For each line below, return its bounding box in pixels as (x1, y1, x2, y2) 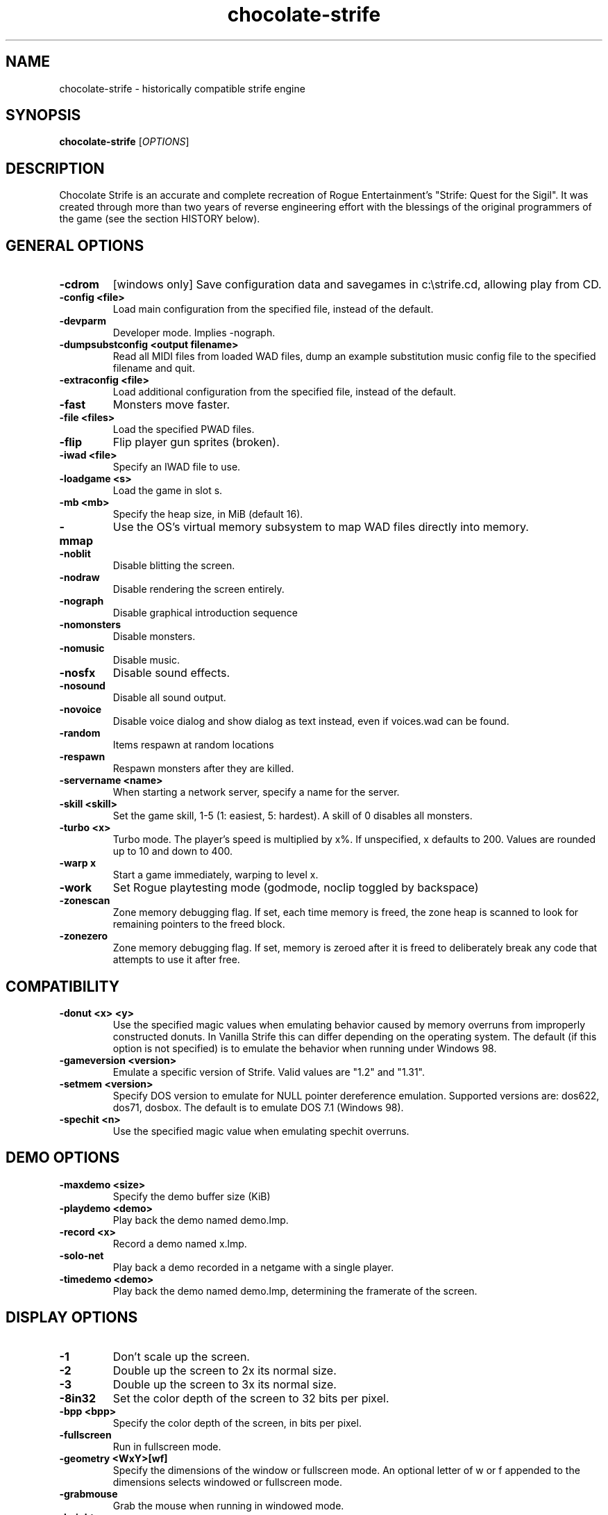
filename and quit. (112, 362, 195, 375)
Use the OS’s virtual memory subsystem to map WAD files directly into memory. (112, 520, 529, 534)
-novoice (59, 703, 102, 716)
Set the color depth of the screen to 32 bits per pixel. (112, 1391, 389, 1405)
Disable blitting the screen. (112, 559, 235, 572)
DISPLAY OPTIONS (6, 1309, 138, 1327)
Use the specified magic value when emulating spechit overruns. (112, 1124, 409, 1137)
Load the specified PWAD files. (112, 423, 255, 436)
